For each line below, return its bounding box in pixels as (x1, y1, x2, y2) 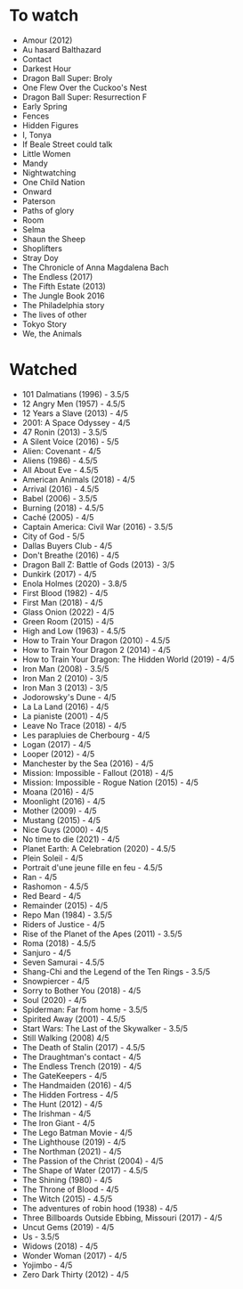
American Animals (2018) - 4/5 (21, 474, 135, 485)
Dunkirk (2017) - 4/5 (21, 568, 97, 579)
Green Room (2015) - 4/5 (21, 616, 114, 626)
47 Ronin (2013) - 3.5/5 (21, 427, 108, 437)
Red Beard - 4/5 (21, 890, 82, 901)
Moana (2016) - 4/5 (21, 786, 94, 797)
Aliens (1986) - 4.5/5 (21, 455, 98, 466)
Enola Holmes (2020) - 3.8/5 (21, 578, 127, 589)
